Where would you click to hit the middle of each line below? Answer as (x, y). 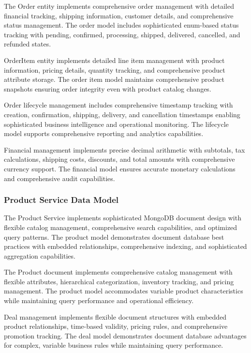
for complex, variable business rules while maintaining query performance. (114, 345)
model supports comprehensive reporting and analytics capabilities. (104, 133)
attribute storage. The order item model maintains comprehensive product (114, 79)
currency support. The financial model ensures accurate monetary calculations (120, 168)
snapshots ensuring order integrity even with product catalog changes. (108, 88)
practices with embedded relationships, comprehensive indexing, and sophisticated (125, 246)
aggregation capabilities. (40, 255)
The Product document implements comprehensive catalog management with (118, 272)
